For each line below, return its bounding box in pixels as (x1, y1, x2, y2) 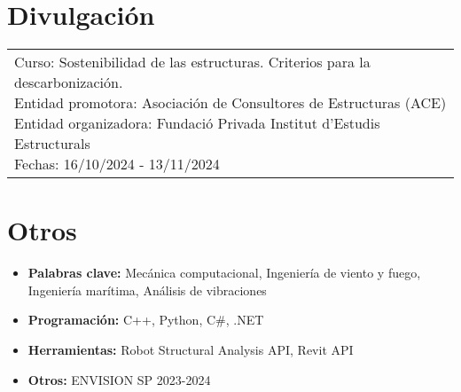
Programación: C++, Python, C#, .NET (27, 310, 264, 329)
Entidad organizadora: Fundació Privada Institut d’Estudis (14, 113, 380, 134)
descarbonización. (14, 72, 123, 93)
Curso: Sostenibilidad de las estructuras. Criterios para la (14, 51, 371, 73)
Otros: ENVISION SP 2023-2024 (27, 370, 211, 388)
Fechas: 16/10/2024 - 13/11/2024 (14, 153, 220, 175)
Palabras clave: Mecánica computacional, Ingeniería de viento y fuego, (27, 263, 421, 282)
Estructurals (14, 133, 90, 154)
